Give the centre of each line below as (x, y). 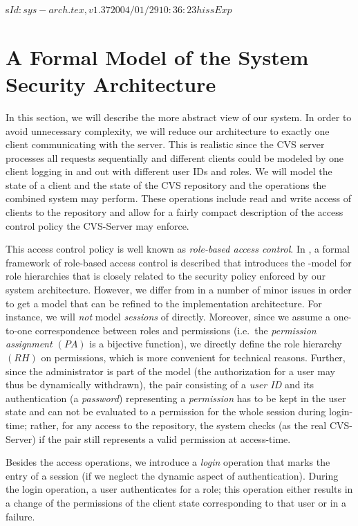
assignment (29, 344)
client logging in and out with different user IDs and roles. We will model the (169, 171)
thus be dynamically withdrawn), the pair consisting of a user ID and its (160, 384)
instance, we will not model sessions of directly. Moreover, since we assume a (168, 317)
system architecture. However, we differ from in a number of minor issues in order (179, 290)
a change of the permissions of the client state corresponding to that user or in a (176, 502)
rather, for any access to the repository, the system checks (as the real (178, 425)
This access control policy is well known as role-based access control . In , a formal (178, 249)
